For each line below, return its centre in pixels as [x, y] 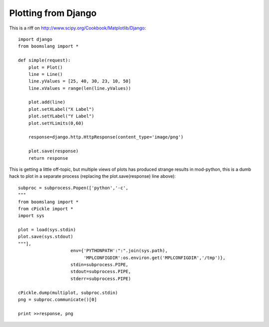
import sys [31, 216]
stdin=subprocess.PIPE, [100, 265]
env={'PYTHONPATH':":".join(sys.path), [119, 251]
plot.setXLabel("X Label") [61, 109]
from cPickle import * [46, 209]
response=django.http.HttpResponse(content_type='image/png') [106, 137]
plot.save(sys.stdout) [46, 237]
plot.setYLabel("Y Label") [61, 116]
